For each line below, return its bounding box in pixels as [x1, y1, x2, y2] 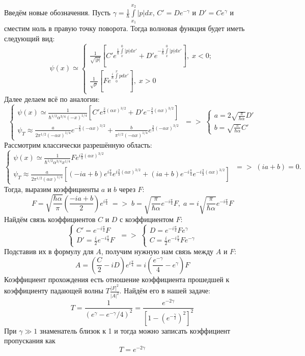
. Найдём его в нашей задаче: [119, 285, 210, 296]
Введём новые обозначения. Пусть [4, 7, 110, 18]
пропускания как [4, 335, 56, 346]
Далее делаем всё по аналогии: [4, 93, 100, 104]
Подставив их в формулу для [4, 246, 94, 257]
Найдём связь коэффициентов [4, 213, 96, 224]
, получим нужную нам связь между [101, 246, 214, 257]
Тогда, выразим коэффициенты [4, 183, 99, 194]
